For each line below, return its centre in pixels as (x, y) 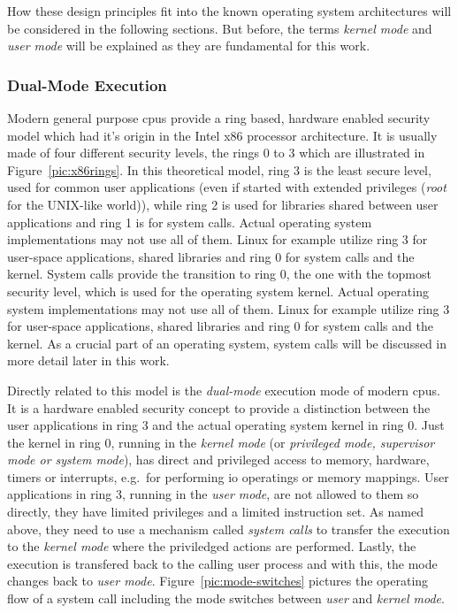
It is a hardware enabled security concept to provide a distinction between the (219, 407)
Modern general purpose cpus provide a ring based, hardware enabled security (219, 118)
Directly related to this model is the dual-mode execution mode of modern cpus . (224, 390)
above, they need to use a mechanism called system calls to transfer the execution (229, 529)
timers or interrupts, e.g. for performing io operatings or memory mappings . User (228, 476)
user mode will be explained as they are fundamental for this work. (189, 46)
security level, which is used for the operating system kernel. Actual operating (218, 291)
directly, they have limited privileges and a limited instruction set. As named (215, 512)
